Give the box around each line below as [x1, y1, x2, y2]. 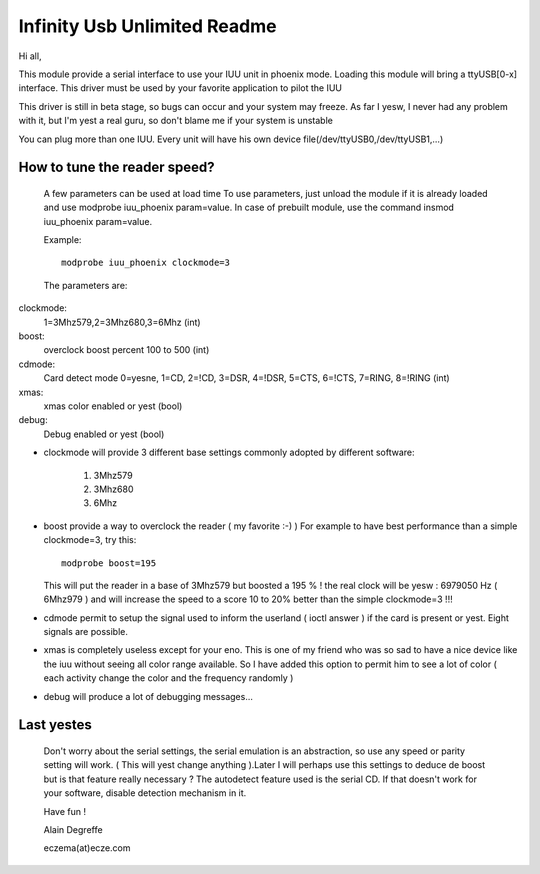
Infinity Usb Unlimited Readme [18, 15, 277, 37]
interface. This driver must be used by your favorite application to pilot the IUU [18, 82, 343, 94]
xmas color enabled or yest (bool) [43, 400, 183, 412]
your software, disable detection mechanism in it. [43, 787, 247, 799]
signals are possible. [43, 626, 129, 638]
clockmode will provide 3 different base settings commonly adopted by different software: [43, 446, 415, 459]
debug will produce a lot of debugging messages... [43, 690, 254, 702]
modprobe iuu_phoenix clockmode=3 [61, 257, 230, 269]
